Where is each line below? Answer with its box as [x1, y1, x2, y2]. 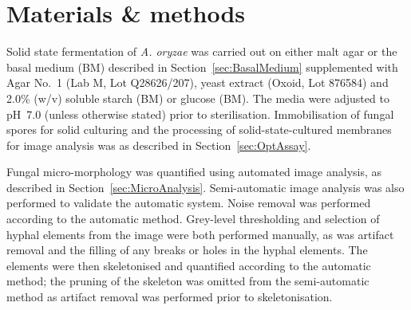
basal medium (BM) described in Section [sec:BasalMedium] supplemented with [6, 58, 398, 75]
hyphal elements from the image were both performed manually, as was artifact [6, 226, 394, 242]
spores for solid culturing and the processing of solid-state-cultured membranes [6, 121, 392, 138]
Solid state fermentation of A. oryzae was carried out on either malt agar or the [6, 43, 397, 60]
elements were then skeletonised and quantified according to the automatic [6, 257, 371, 273]
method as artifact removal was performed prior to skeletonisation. [6, 288, 333, 305]
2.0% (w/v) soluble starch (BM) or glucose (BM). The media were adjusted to [6, 89, 389, 106]
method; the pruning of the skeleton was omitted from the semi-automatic [6, 273, 370, 289]
